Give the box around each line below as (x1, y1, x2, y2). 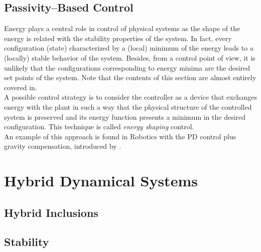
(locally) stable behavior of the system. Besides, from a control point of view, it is (4, 52, 255, 63)
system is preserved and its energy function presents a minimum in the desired (4, 111, 246, 122)
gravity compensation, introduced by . (4, 141, 121, 151)
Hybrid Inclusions (4, 204, 98, 220)
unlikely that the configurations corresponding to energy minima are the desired (4, 62, 250, 73)
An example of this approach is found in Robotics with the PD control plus (4, 131, 236, 141)
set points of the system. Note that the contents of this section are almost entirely (4, 72, 256, 83)
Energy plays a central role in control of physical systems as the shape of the (4, 23, 240, 34)
